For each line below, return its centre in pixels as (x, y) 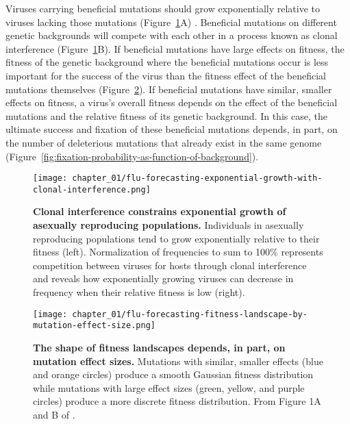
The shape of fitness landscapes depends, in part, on (159, 347)
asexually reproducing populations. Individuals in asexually (168, 225)
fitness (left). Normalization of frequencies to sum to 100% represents (178, 252)
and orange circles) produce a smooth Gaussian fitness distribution (173, 374)
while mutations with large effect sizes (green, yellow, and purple (169, 387)
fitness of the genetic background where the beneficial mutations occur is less (167, 62)
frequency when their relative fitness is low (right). (139, 292)
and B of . (54, 414)
